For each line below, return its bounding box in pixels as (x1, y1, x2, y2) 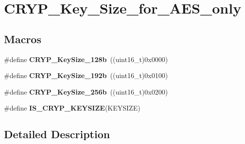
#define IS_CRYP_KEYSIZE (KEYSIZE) (4, 103, 140, 113)
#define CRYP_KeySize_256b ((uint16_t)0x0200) (4, 86, 168, 96)
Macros (4, 31, 41, 46)
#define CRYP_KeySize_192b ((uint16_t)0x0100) (4, 70, 168, 80)
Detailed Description (4, 127, 110, 142)
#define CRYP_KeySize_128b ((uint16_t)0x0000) (4, 54, 168, 64)
